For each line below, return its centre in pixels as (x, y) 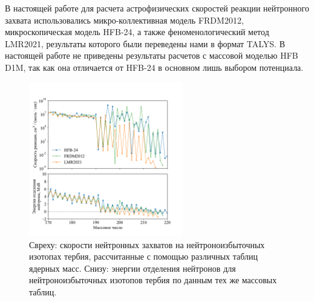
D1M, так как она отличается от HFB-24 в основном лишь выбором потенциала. (154, 67)
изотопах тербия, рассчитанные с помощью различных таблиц (143, 256)
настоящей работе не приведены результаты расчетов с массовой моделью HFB (152, 55)
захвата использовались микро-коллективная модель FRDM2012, (124, 20)
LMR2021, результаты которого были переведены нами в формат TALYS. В (145, 43)
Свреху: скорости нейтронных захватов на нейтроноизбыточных (147, 244)
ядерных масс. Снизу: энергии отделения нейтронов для (132, 268)
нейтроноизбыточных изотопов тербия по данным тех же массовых (153, 280)
